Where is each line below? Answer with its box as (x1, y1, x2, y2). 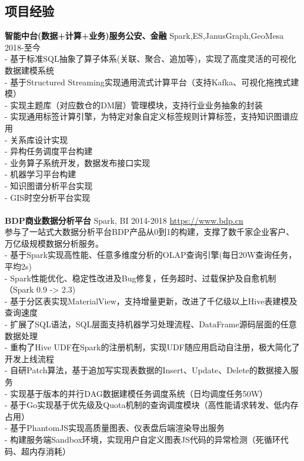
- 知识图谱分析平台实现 (5, 179, 93, 191)
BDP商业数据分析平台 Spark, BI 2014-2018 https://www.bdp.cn (5, 214, 243, 226)
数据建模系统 (5, 64, 54, 76)
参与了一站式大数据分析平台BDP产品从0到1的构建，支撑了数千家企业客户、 (5, 225, 295, 238)
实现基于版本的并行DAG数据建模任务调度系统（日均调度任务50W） (10, 387, 268, 399)
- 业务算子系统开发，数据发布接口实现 (5, 156, 151, 168)
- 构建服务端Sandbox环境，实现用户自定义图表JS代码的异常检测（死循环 (5, 433, 280, 445)
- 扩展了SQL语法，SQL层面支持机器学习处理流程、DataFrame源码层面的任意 (5, 318, 297, 330)
